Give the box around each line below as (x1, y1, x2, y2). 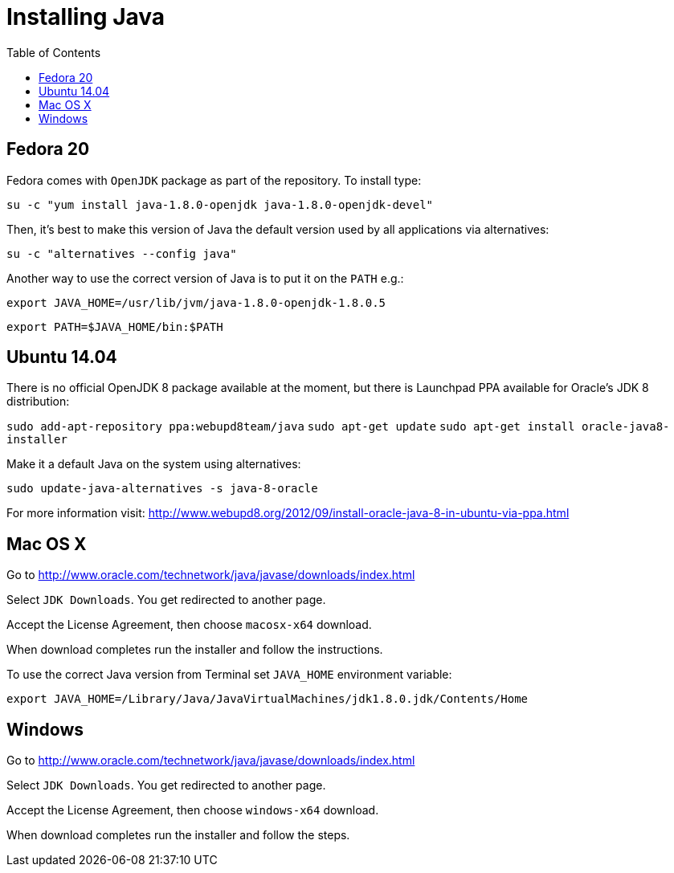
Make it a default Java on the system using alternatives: (6, 457, 301, 471)
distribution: (6, 394, 70, 409)
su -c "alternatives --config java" (6, 247, 237, 260)
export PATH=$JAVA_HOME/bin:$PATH (6, 320, 223, 333)
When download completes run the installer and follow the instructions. (6, 643, 383, 657)
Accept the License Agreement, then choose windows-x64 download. (6, 803, 379, 818)
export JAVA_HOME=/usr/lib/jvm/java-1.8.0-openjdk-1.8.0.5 (6, 296, 386, 309)
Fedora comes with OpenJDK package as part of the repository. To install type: (6, 173, 422, 187)
